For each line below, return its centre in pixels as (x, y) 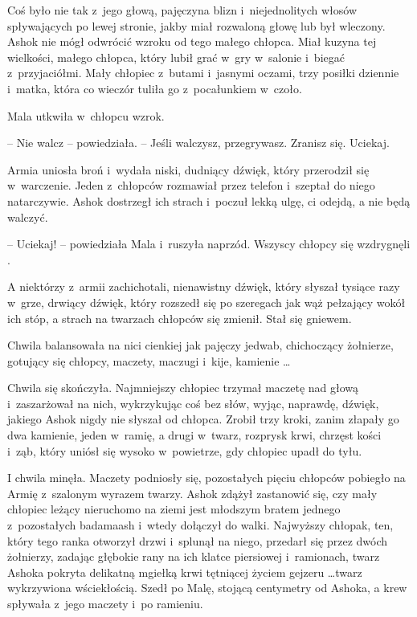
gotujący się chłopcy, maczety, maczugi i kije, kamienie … (149, 360)
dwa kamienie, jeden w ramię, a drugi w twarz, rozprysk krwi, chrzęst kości (194, 435)
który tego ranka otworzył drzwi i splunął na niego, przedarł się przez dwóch (198, 540)
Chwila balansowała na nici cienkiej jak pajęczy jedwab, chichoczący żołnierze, (200, 345)
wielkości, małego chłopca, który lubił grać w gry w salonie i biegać (176, 57)
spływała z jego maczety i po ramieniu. (105, 603)
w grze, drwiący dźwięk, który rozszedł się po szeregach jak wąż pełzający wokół (206, 302)
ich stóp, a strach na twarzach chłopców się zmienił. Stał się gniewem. (180, 318)
